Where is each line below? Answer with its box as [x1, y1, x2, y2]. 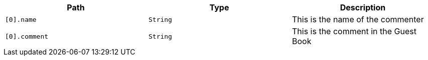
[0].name [5, 15, 37, 23]
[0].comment [5, 32, 49, 40]
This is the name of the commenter [292, 14, 424, 24]
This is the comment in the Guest [292, 26, 416, 36]
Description [340, 2, 386, 12]
